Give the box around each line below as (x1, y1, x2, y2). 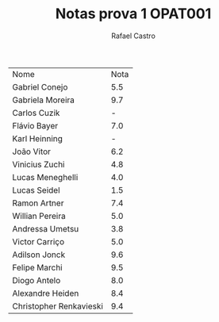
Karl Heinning (12, 132, 63, 144)
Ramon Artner (12, 197, 64, 209)
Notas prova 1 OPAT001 (55, 5, 212, 23)
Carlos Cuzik (12, 107, 60, 118)
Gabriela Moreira (12, 94, 75, 105)
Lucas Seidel (12, 184, 60, 195)
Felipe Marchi (12, 262, 63, 273)
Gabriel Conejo (12, 81, 68, 92)
